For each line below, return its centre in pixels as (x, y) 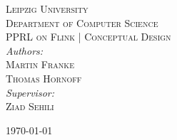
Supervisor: (30, 92)
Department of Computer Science (82, 22)
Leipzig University (47, 9)
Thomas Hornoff (44, 78)
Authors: (25, 50)
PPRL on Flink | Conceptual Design (88, 37)
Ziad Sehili (30, 106)
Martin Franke (40, 64)
